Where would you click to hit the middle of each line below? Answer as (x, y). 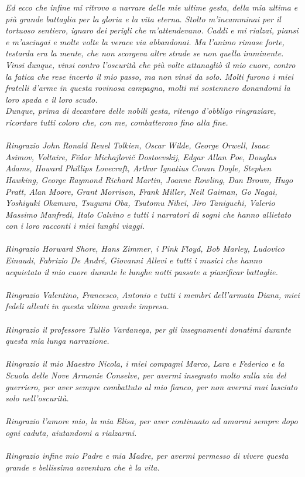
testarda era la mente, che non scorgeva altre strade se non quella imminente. (145, 53)
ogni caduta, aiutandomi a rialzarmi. (71, 432)
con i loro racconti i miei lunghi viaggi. (75, 226)
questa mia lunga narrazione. (57, 341)
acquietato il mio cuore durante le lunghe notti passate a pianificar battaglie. (142, 271)
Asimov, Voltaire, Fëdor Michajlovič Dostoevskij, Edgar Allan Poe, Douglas (141, 156)
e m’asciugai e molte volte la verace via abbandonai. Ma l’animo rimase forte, (145, 41)
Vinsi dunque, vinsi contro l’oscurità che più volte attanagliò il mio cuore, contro (150, 64)
